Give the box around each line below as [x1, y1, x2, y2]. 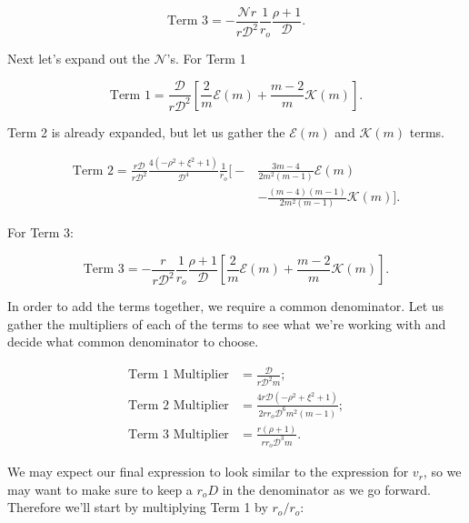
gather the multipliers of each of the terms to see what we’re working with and [7, 314, 446, 333]
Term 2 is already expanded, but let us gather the [7, 122, 285, 141]
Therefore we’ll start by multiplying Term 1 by [7, 498, 268, 517]
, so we [423, 462, 462, 481]
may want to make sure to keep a [7, 479, 193, 498]
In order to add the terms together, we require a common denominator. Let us [7, 297, 444, 316]
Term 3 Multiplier [127, 427, 229, 441]
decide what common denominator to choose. [7, 332, 259, 351]
